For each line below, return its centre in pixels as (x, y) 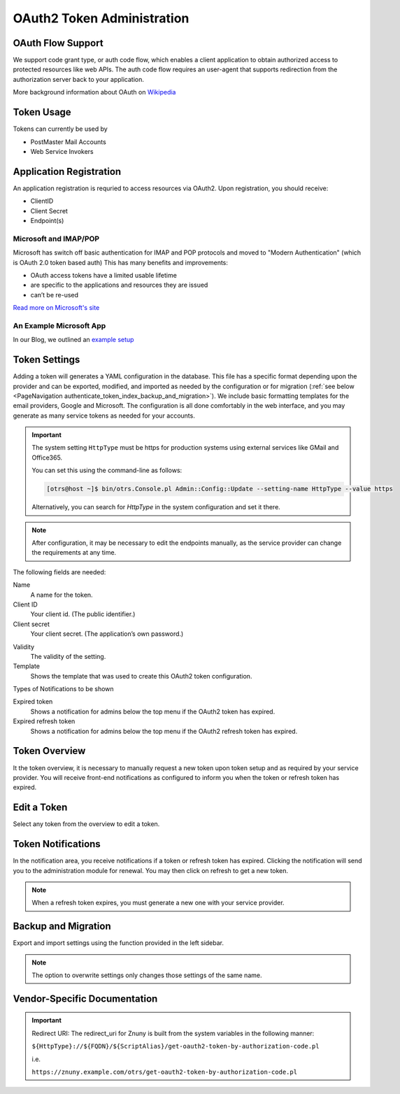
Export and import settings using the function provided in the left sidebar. (118, 943)
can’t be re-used (55, 294)
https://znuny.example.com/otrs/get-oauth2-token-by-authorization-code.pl (164, 1072)
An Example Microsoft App (59, 325)
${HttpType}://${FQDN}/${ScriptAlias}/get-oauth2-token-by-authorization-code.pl (176, 1046)
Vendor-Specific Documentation (85, 999)
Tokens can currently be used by (60, 129)
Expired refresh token (44, 721)
